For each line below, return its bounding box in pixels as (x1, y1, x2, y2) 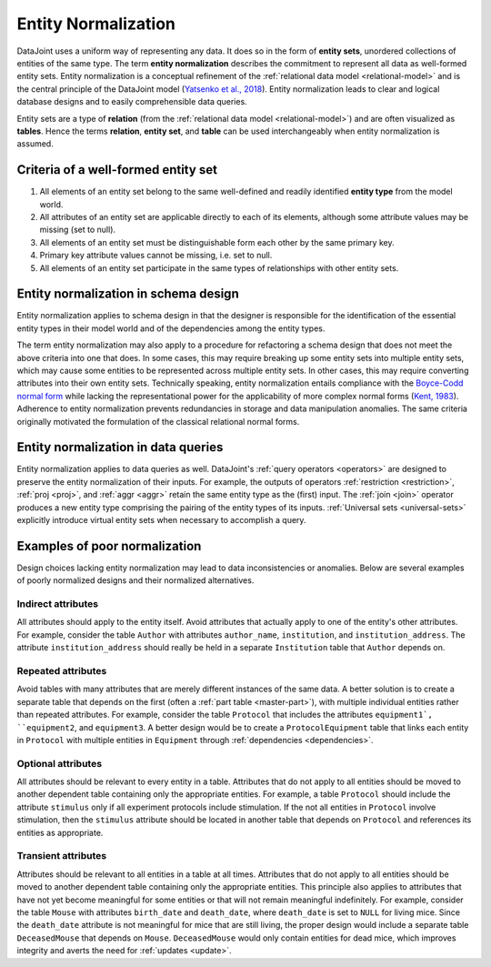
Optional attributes (16, 757, 103, 770)
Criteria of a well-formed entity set (16, 162, 218, 177)
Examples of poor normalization (16, 538, 202, 554)
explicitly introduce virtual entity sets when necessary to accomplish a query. (16, 515, 306, 526)
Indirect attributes (16, 598, 99, 610)
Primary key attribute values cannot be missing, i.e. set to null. (39, 250, 273, 261)
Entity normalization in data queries (16, 439, 224, 455)
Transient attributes (16, 850, 107, 862)
